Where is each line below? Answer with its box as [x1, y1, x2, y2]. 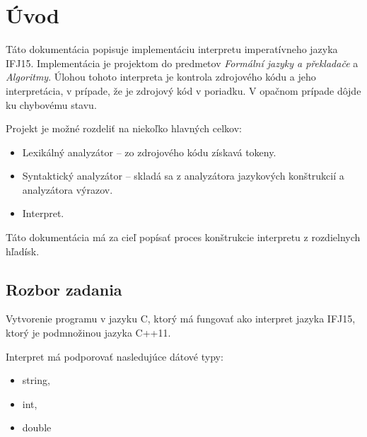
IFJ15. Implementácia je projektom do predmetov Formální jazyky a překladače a [6, 55, 359, 70]
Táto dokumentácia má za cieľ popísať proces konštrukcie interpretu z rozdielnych [6, 230, 361, 245]
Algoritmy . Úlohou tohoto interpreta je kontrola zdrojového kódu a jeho [6, 69, 316, 84]
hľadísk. [6, 243, 40, 258]
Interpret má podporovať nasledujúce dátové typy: [6, 349, 223, 363]
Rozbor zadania [6, 278, 122, 300]
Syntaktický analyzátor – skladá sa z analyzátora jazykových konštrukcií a [22, 168, 344, 183]
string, [22, 373, 50, 388]
